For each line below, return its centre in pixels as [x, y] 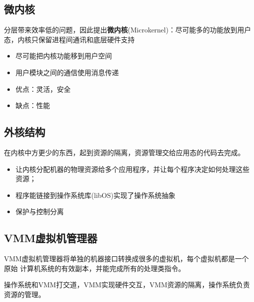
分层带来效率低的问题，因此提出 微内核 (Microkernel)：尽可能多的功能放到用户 [127, 30]
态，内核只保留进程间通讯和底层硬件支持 [69, 39]
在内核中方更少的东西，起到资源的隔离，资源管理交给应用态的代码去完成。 [124, 152]
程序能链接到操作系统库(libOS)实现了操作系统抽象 [95, 195]
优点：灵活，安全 [43, 89]
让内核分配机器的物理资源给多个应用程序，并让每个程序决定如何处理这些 [132, 169]
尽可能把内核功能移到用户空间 [64, 56]
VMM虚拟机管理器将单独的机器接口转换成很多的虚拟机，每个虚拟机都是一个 [127, 259]
